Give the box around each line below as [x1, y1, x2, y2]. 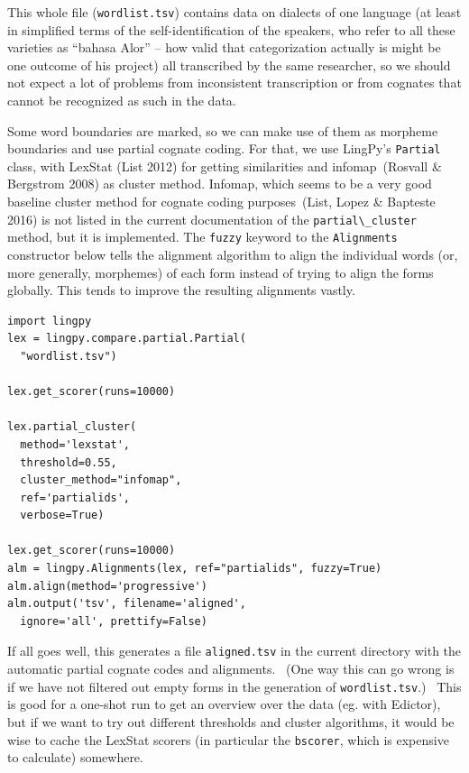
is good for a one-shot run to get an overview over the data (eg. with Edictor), [7, 695, 441, 713]
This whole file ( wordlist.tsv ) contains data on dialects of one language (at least [7, 3, 462, 21]
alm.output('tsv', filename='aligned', [7, 597, 246, 611]
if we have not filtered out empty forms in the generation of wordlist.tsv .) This [7, 676, 462, 695]
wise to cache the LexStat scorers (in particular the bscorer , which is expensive [7, 730, 449, 749]
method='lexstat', [20, 437, 131, 451]
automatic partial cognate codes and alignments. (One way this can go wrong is [7, 659, 455, 678]
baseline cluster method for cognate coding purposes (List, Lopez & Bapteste [7, 192, 436, 211]
